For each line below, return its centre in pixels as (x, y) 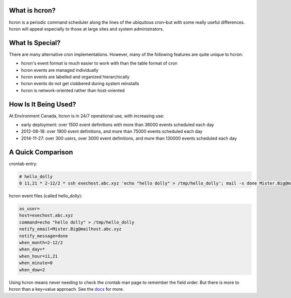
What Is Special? (35, 43)
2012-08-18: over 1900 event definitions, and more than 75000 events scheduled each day (112, 131)
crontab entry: (23, 164)
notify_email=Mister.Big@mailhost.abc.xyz (70, 229)
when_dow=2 (32, 270)
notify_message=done (43, 236)
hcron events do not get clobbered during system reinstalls (80, 84)
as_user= (30, 209)
